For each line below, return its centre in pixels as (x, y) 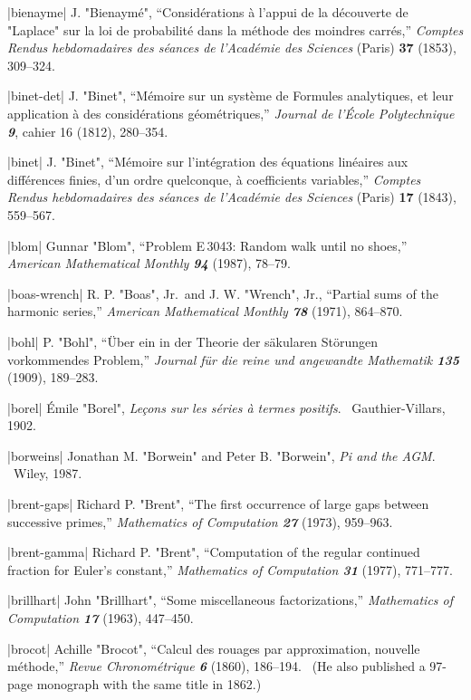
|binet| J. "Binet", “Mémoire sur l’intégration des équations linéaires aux (208, 162)
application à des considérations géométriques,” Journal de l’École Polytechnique (231, 113)
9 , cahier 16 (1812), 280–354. (88, 131)
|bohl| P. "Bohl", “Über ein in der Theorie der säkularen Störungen (193, 341)
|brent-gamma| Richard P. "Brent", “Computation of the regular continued (214, 552)
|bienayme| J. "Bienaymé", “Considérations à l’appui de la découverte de (208, 12)
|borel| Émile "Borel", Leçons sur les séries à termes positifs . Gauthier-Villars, (226, 407)
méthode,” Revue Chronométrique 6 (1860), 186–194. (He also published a (216, 666)
